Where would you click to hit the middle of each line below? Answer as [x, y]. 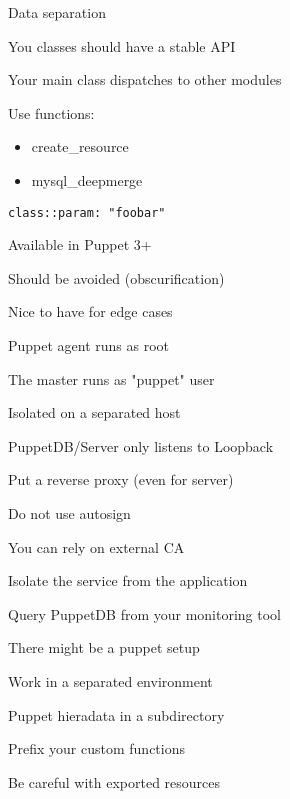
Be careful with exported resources [114, 781]
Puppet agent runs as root [89, 345]
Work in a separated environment [110, 680]
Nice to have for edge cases [90, 311]
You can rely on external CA [96, 546]
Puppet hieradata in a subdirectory [116, 714]
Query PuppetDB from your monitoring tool [145, 613]
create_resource [80, 146]
